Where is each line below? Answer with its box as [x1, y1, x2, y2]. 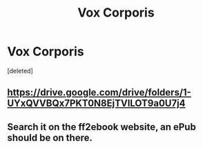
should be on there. [7, 131, 93, 143]
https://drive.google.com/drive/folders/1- [7, 86, 191, 98]
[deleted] [7, 66, 33, 75]
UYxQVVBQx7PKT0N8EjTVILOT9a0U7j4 [7, 98, 186, 109]
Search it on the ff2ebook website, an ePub [7, 121, 197, 133]
